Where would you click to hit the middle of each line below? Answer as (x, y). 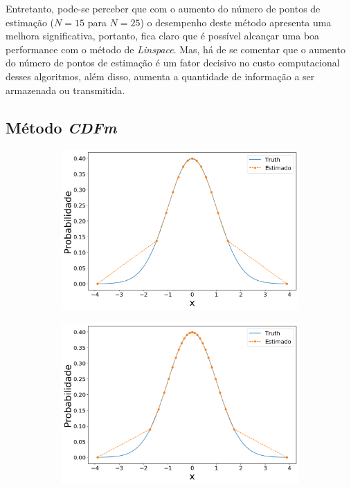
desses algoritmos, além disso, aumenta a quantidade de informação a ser (160, 76)
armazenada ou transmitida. (65, 90)
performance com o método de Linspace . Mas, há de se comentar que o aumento (175, 49)
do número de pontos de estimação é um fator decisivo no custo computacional (173, 63)
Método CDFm (61, 127)
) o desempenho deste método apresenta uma (236, 22)
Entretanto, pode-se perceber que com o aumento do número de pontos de (163, 8)
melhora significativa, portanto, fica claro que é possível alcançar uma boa (163, 36)
